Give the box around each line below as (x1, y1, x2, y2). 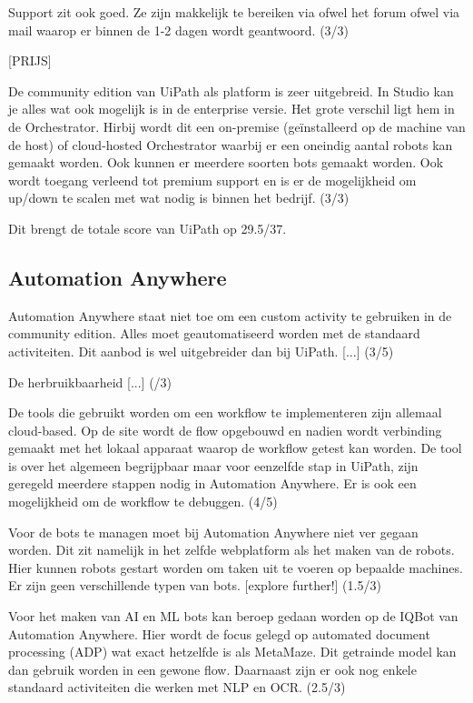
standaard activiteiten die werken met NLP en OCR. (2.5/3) (8, 678, 346, 697)
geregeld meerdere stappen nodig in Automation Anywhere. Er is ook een (8, 474, 417, 493)
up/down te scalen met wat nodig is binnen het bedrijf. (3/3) (8, 188, 350, 207)
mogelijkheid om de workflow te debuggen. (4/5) (8, 492, 278, 511)
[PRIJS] (8, 51, 52, 70)
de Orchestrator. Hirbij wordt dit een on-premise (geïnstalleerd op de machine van (8, 116, 466, 136)
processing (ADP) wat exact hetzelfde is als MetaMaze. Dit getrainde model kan (8, 642, 457, 661)
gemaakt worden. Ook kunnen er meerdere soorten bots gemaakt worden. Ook (8, 153, 444, 172)
